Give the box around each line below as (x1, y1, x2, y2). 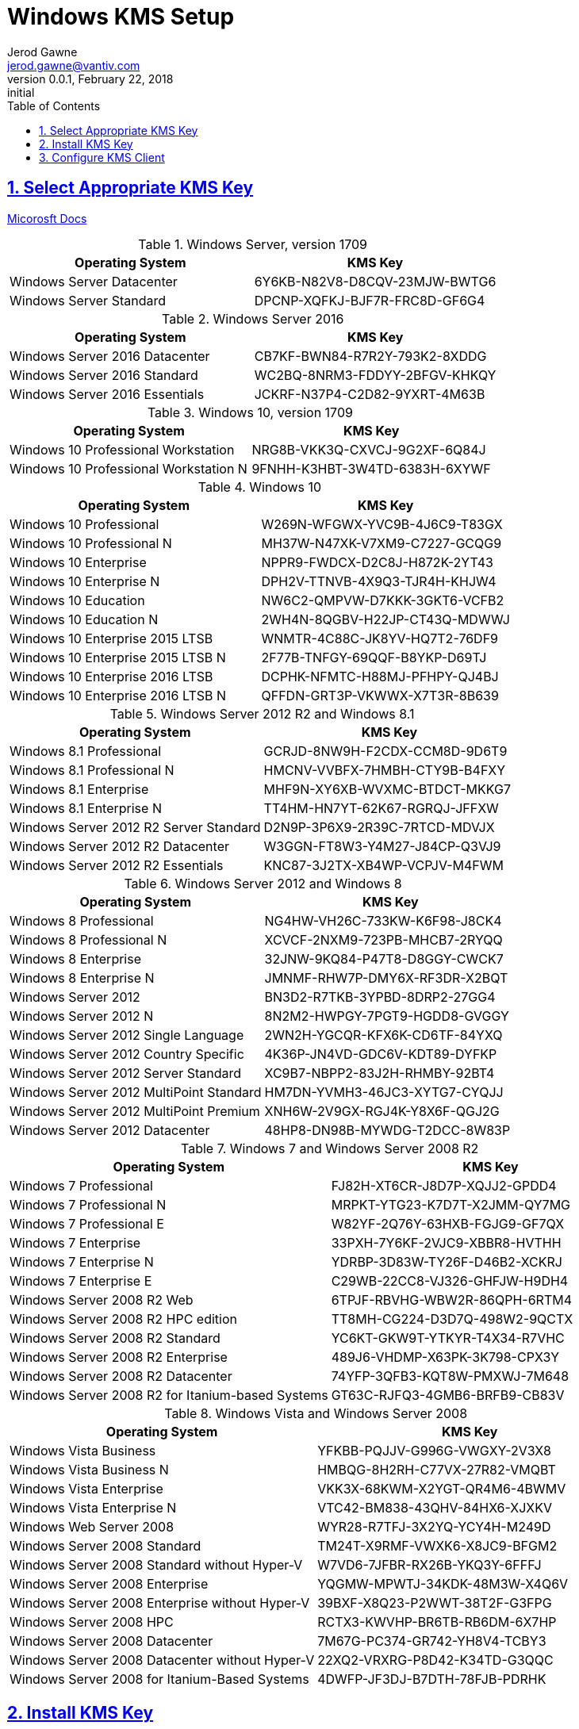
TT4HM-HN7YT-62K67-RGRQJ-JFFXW (263, 799, 499, 816)
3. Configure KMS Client (39, 150, 165, 164)
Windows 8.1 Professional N (10, 761, 174, 778)
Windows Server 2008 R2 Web (10, 1291, 194, 1308)
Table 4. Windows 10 (197, 478, 322, 495)
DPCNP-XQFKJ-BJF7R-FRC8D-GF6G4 (254, 292, 485, 309)
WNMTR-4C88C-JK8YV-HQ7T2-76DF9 (261, 630, 499, 646)
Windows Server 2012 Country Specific (10, 1045, 244, 1062)
